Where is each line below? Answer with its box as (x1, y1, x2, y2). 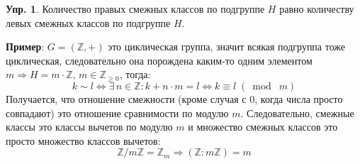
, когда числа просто (254, 91, 343, 106)
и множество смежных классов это (188, 119, 338, 134)
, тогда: (119, 67, 151, 82)
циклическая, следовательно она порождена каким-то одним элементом (6, 53, 313, 67)
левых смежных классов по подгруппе (6, 15, 171, 30)
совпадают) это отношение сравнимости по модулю (6, 105, 229, 120)
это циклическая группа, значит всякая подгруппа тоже (108, 39, 346, 54)
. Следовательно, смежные (240, 105, 354, 120)
